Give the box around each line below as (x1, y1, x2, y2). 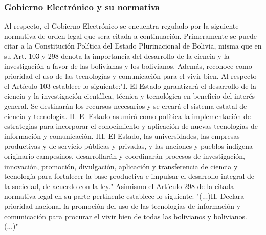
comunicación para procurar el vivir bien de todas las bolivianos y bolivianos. (4, 210, 248, 221)
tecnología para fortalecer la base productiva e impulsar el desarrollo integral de (4, 171, 254, 181)
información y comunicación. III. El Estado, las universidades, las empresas (4, 130, 240, 141)
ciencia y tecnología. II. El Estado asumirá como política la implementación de (4, 110, 251, 121)
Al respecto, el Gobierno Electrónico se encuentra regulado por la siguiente (4, 20, 239, 31)
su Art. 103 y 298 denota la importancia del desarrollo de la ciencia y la (4, 51, 230, 61)
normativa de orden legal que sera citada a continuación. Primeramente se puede (4, 30, 257, 41)
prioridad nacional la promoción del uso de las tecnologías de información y (4, 200, 241, 211)
